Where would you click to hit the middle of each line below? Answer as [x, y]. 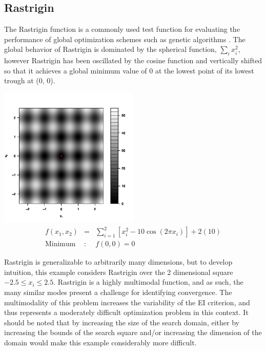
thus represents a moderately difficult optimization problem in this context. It [126, 312]
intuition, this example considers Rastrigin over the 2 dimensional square [119, 272]
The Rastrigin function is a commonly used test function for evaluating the [122, 29]
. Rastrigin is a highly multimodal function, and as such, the [148, 282]
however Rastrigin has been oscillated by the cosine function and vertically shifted [133, 60]
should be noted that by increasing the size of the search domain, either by [122, 322]
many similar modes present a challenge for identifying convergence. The [118, 292]
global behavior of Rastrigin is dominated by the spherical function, [110, 49]
